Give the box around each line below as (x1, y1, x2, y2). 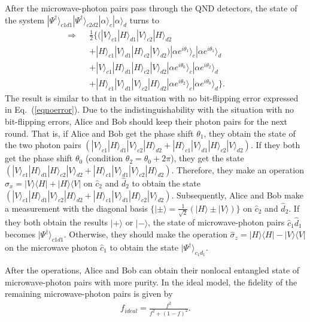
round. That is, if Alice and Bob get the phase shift (5, 127, 194, 139)
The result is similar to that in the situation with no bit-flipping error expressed (5, 91, 299, 104)
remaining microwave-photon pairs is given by (5, 287, 173, 300)
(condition (85, 152, 123, 164)
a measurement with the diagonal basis (5, 201, 148, 214)
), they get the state (171, 152, 244, 164)
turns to (129, 13, 159, 26)
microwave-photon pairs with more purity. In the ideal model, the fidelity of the (5, 275, 297, 288)
